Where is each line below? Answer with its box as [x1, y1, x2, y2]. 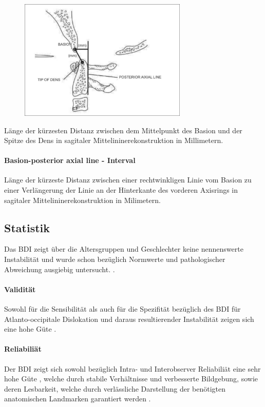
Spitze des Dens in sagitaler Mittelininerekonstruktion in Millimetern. [4, 135, 223, 146]
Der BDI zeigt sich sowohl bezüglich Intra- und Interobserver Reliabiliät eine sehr [4, 363, 261, 374]
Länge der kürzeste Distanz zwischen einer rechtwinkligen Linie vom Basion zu [4, 174, 252, 185]
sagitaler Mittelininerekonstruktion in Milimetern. [4, 194, 161, 205]
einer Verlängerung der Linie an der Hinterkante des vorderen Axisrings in [4, 185, 238, 195]
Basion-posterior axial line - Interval [4, 155, 136, 166]
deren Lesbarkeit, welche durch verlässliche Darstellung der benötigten [4, 383, 226, 394]
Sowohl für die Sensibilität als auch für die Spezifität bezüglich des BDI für [4, 303, 241, 314]
